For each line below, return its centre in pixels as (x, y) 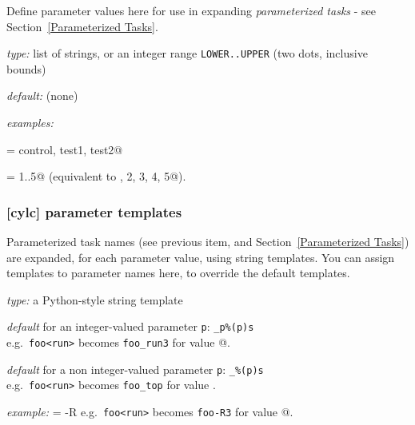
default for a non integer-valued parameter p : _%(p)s (135, 369)
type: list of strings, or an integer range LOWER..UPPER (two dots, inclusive (187, 53)
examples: (30, 123)
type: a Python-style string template (95, 299)
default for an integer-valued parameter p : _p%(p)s (130, 326)
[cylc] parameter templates (94, 211)
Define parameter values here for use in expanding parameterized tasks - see (192, 10)
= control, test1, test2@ (65, 149)
